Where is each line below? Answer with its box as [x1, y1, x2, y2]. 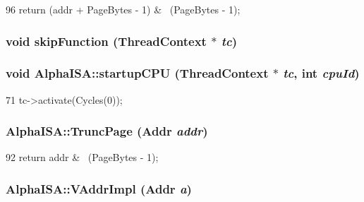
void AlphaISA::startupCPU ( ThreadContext [6, 64, 269, 82]
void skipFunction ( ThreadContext [6, 32, 207, 49]
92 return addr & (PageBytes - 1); [6, 150, 159, 165]
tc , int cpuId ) [283, 64, 360, 82]
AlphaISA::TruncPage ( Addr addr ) [6, 122, 208, 140]
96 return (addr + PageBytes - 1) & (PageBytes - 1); [6, 2, 241, 16]
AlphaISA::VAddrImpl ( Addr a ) [6, 179, 192, 197]
